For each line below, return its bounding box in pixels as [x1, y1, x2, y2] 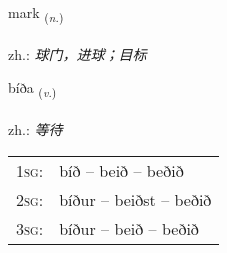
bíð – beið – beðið [59, 158, 184, 182]
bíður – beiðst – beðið [59, 187, 212, 211]
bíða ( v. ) [8, 77, 57, 101]
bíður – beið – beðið [59, 216, 199, 240]
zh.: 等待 [8, 119, 63, 140]
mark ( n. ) [8, 2, 64, 25]
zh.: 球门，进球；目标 [8, 43, 147, 64]
